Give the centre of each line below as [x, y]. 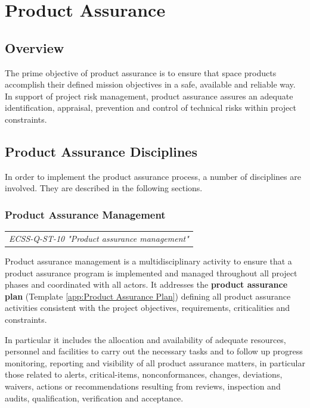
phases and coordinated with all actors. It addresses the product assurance [146, 284]
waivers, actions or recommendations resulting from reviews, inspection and [143, 386]
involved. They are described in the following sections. [104, 188]
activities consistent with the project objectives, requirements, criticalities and [148, 308]
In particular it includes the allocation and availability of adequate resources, [145, 339]
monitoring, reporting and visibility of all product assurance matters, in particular [155, 362]
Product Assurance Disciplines [101, 151]
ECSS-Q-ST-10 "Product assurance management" [99, 238]
